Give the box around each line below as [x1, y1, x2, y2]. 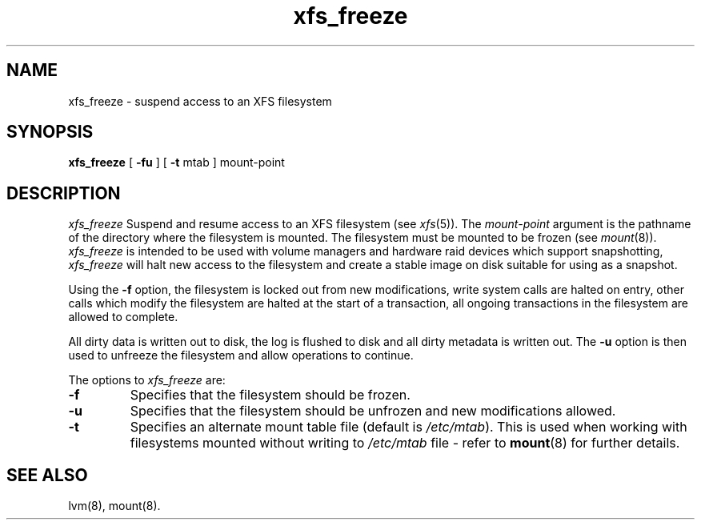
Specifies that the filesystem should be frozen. [130, 387, 411, 404]
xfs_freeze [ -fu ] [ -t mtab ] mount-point [68, 155, 285, 170]
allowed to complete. [68, 310, 178, 324]
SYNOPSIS [6, 122, 94, 143]
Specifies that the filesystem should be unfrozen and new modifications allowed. [130, 403, 616, 420]
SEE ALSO [6, 464, 88, 485]
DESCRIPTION [6, 183, 121, 203]
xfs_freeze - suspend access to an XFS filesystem [68, 94, 332, 108]
